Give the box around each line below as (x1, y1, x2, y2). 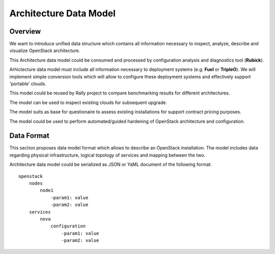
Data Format (9, 132, 49, 140)
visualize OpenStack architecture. (9, 47, 80, 54)
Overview (9, 27, 41, 36)
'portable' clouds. (9, 81, 47, 87)
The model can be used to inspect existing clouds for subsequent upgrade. (9, 99, 168, 106)
